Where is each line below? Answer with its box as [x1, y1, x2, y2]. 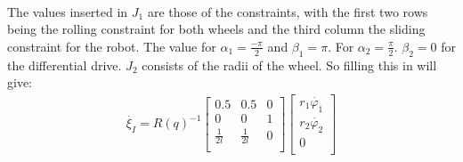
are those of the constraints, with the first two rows [147, 2, 428, 20]
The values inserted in [7, 2, 128, 20]
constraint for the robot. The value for [7, 36, 216, 55]
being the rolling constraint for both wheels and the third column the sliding [7, 20, 426, 38]
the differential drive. [7, 55, 122, 74]
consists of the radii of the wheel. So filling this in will [142, 55, 437, 74]
